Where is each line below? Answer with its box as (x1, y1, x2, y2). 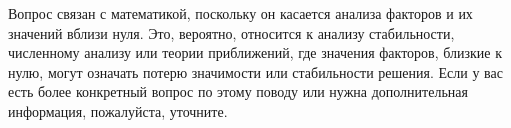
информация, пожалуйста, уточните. (8, 100, 228, 121)
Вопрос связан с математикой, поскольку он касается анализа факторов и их (8, 3, 473, 23)
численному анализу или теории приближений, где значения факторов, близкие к (8, 42, 503, 63)
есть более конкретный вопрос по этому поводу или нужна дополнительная (8, 81, 468, 102)
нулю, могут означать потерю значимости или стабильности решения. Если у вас (8, 61, 503, 82)
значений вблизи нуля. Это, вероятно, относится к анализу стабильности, (8, 22, 455, 43)
